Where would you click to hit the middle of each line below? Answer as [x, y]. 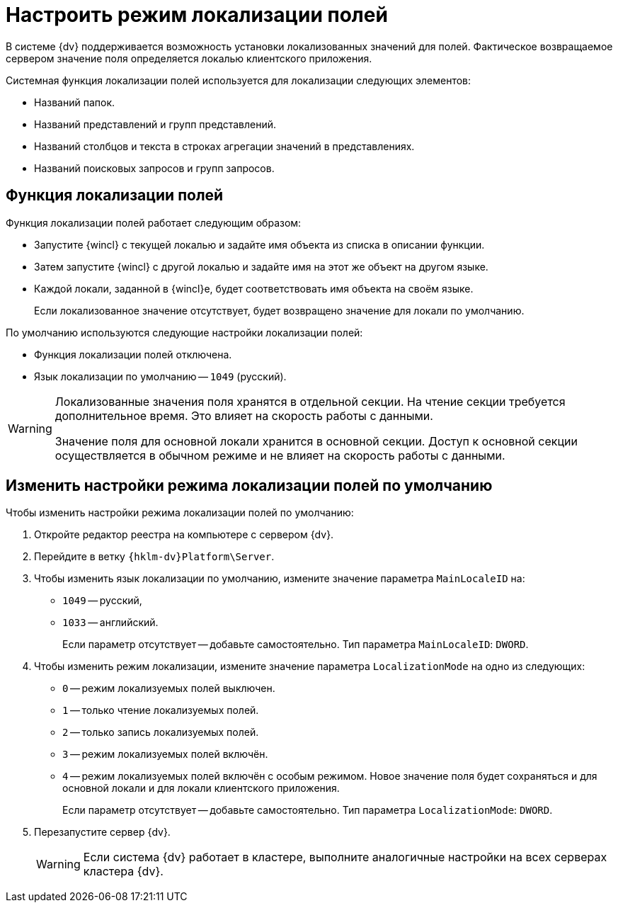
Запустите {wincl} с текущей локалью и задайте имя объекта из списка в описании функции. [259, 244]
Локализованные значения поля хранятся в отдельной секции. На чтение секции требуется [310, 401]
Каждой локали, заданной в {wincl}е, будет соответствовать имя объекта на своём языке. [254, 288]
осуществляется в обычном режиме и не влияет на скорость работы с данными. [280, 455]
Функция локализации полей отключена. [133, 354]
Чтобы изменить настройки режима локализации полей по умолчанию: [180, 513]
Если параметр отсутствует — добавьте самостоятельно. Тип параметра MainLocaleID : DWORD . [296, 645]
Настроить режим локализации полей [197, 15]
